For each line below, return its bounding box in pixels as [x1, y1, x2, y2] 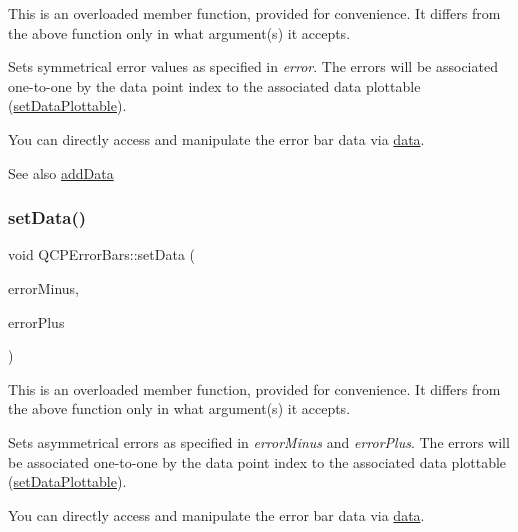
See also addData [8, 162, 114, 183]
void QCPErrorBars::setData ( [8, 244, 195, 265]
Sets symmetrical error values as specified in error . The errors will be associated [8, 56, 498, 77]
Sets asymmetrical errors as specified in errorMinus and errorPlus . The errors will [8, 431, 510, 452]
